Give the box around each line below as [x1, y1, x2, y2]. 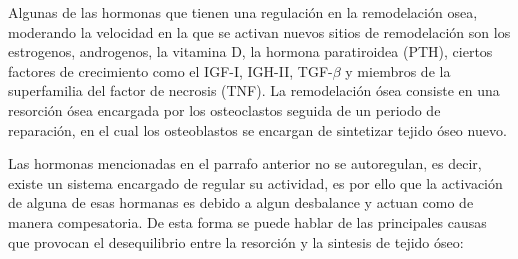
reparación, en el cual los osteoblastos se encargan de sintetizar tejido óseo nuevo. [8, 119, 507, 140]
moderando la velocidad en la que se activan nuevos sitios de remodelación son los [8, 21, 511, 42]
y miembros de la [345, 60, 451, 81]
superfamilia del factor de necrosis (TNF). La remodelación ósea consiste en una [8, 80, 500, 101]
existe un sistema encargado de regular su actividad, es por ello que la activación [8, 172, 503, 193]
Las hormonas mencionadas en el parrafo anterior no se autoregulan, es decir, [8, 153, 482, 174]
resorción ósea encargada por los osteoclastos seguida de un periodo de [8, 99, 441, 120]
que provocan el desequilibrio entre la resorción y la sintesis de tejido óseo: [8, 231, 464, 252]
